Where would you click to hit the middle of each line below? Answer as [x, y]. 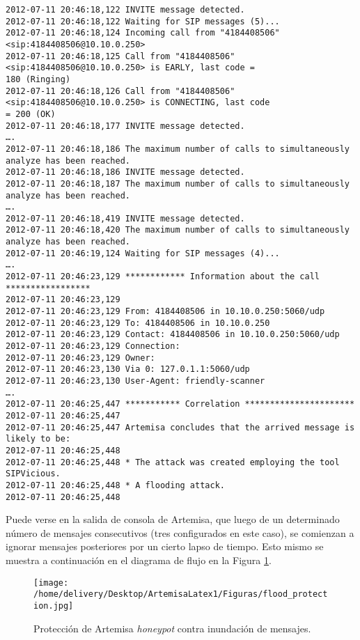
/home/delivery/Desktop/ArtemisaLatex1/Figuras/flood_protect [181, 594]
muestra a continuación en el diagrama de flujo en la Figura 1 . [139, 560]
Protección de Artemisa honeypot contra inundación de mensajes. [172, 628]
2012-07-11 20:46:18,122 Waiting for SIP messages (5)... [143, 21]
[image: [51, 583]
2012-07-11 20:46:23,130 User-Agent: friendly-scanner [135, 381]
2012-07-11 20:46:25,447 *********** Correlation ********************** [180, 404]
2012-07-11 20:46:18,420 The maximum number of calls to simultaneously [178, 230]
